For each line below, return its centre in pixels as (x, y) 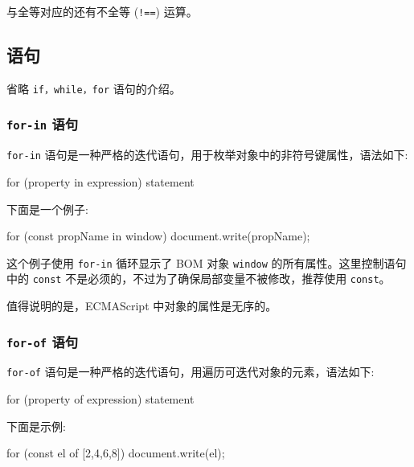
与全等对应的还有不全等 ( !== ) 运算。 (102, 11)
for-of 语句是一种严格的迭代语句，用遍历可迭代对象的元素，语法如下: (191, 372)
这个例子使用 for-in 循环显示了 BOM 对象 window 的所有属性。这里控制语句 (207, 262)
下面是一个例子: (47, 209)
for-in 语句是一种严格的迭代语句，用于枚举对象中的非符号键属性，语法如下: (207, 155)
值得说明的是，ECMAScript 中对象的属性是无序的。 (142, 306)
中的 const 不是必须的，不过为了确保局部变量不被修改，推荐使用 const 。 (199, 279)
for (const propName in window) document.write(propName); (158, 236)
